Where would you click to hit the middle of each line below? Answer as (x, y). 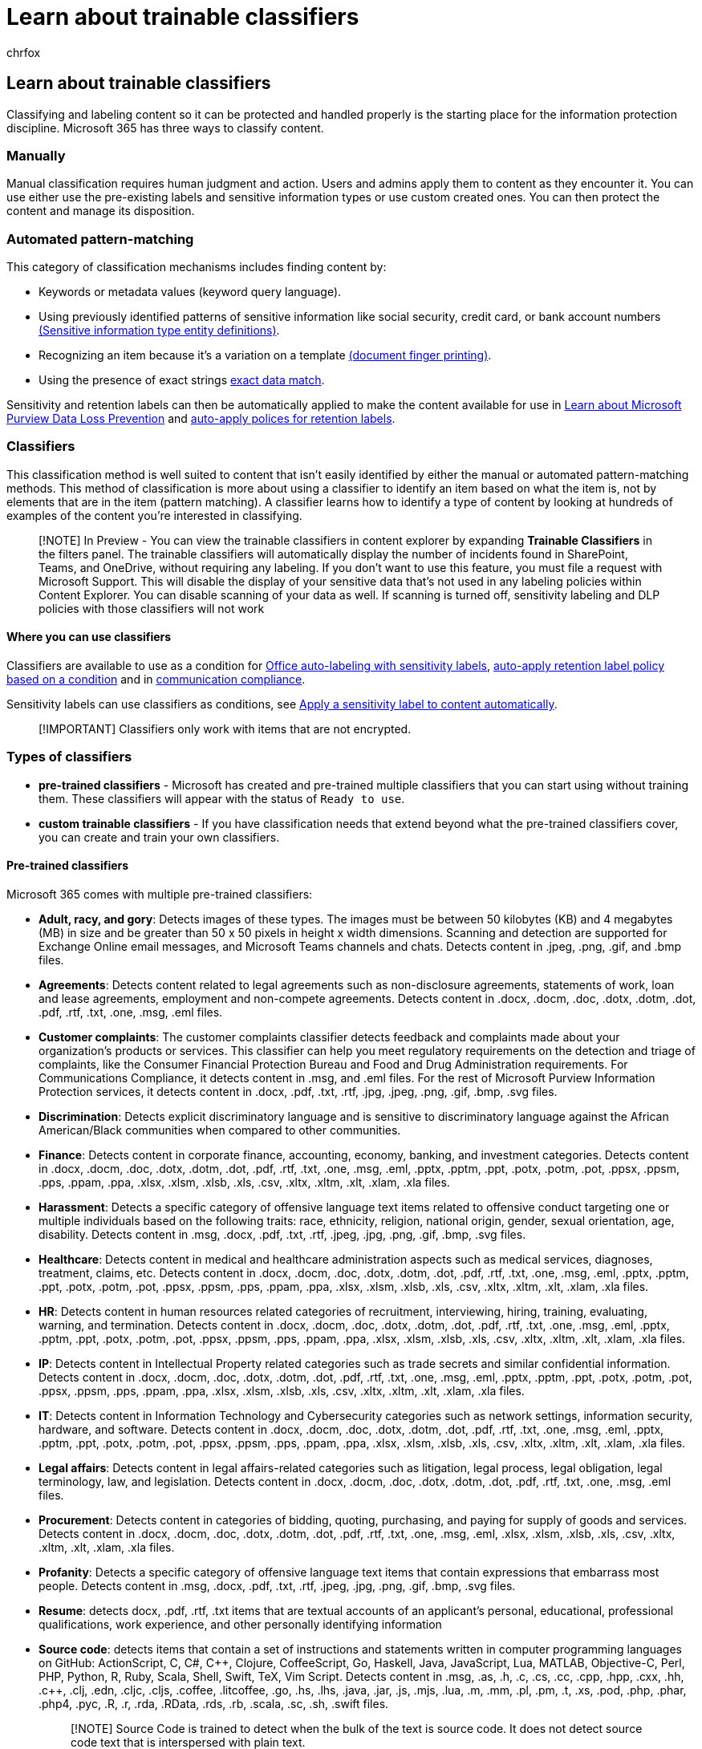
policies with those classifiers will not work (152, 608)
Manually (36, 155)
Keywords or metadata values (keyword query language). (190, 292)
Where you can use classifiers (89, 637)
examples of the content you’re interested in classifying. (154, 515)
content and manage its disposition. (101, 211)
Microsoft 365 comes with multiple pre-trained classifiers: (160, 895)
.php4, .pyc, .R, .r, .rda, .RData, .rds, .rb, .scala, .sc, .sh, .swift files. (214, 1704)
